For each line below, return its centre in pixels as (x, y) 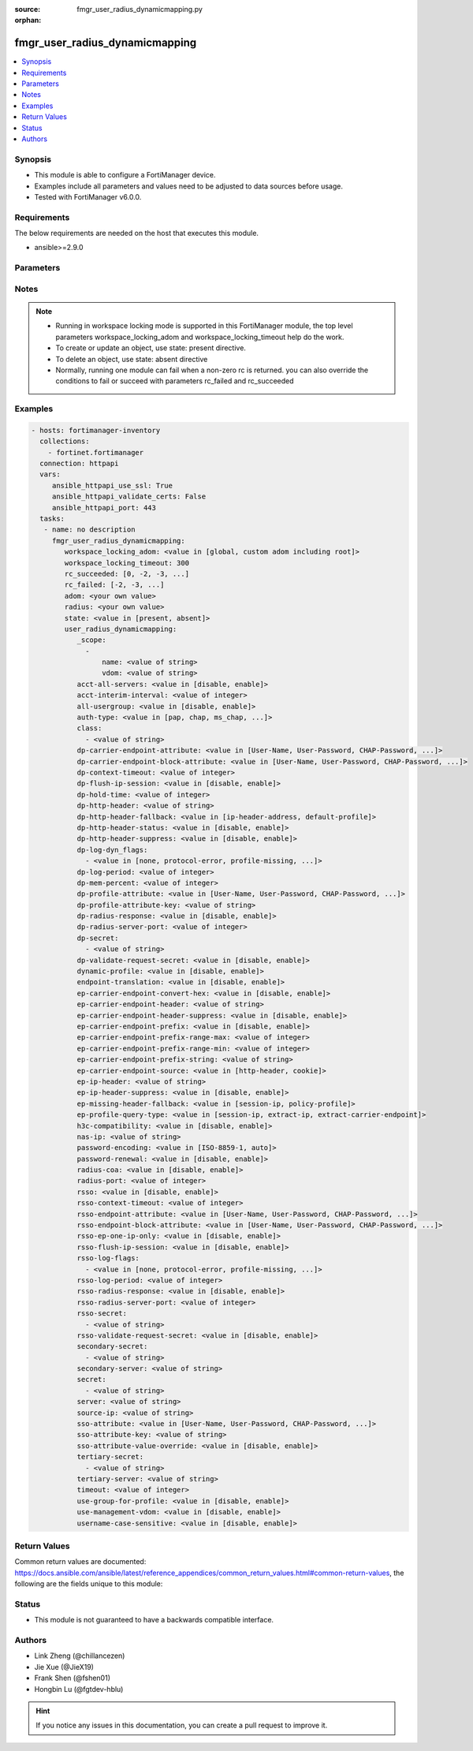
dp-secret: (98, 938)
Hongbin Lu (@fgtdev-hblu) (79, 1689)
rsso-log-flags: (108, 1258)
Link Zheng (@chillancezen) (80, 1656)
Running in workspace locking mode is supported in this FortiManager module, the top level (205, 326)
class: (89, 728)
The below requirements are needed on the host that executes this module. (137, 233)
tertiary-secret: (110, 1457)
